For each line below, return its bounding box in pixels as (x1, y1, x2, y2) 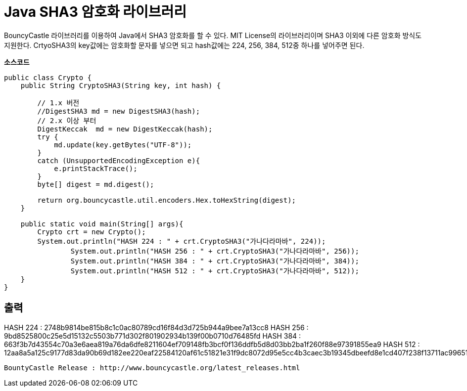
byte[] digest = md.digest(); (37, 180, 154, 188)
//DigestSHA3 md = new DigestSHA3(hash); (37, 107, 200, 115)
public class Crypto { (4, 73, 92, 82)
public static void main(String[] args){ (20, 219, 184, 228)
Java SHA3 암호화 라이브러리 (4, 3, 187, 20)
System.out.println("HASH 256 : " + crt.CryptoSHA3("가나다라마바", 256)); (70, 247, 359, 255)
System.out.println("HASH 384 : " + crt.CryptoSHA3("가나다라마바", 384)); (70, 257, 359, 265)
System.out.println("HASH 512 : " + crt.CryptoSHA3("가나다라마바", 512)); (70, 266, 359, 275)
